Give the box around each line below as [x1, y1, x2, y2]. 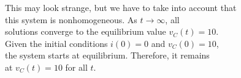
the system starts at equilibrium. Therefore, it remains [5, 49, 210, 62]
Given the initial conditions [5, 37, 108, 49]
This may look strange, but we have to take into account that [5, 1, 237, 13]
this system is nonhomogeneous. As [5, 13, 137, 26]
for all [65, 60, 88, 73]
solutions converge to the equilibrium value [5, 25, 166, 38]
